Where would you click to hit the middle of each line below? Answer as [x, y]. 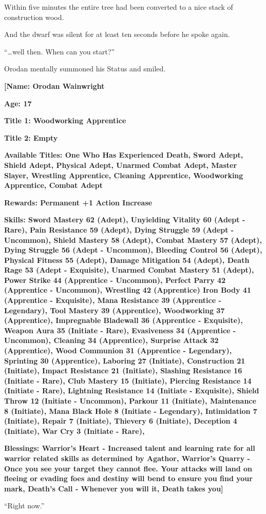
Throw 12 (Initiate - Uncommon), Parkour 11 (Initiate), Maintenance [130, 401]
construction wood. [34, 17]
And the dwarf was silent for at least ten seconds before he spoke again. [117, 34]
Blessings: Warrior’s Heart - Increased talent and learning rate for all [130, 448]
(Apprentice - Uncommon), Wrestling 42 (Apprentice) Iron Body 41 [128, 290]
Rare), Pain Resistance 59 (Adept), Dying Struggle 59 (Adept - [119, 229]
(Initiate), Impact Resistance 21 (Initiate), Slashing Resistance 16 [123, 370]
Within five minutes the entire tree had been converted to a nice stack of [119, 7]
